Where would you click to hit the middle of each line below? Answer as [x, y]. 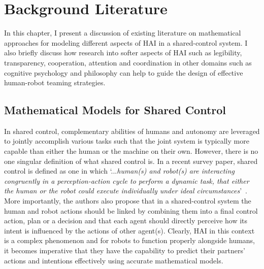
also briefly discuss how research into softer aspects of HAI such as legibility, [123, 53]
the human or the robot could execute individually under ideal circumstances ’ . [126, 191]
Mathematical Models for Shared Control [115, 110]
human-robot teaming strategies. [55, 82]
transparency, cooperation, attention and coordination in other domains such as [128, 62]
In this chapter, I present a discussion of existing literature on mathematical [123, 33]
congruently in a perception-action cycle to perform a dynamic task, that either [127, 180]
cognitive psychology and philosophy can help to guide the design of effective [124, 72]
